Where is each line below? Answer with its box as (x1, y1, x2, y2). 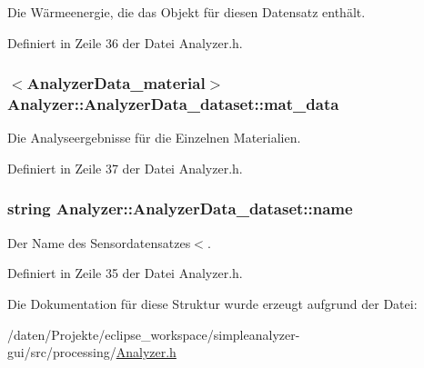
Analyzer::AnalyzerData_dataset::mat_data (7, 93, 339, 115)
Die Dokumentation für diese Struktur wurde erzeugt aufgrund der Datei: (7, 293, 418, 313)
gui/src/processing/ (7, 343, 116, 362)
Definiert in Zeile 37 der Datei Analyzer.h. (7, 158, 243, 177)
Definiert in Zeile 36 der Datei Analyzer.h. (7, 33, 243, 52)
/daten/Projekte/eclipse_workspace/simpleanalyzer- (7, 324, 300, 343)
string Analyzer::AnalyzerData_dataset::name (7, 197, 353, 220)
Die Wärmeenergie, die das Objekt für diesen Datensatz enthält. (7, 3, 366, 21)
